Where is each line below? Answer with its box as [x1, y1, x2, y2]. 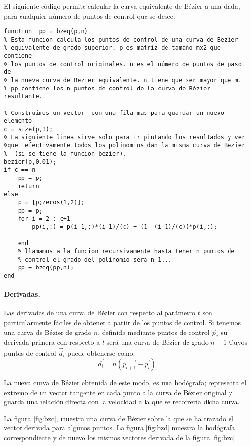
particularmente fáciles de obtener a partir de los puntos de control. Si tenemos [4, 317, 241, 327]
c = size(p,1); [4, 126, 53, 133]
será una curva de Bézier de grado [106, 337, 209, 347]
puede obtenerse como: [67, 348, 135, 358]
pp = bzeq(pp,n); [18, 264, 74, 271]
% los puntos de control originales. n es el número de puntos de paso [4, 60, 242, 67]
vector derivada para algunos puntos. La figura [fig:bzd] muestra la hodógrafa [4, 423, 235, 433]
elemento [4, 117, 32, 125]
